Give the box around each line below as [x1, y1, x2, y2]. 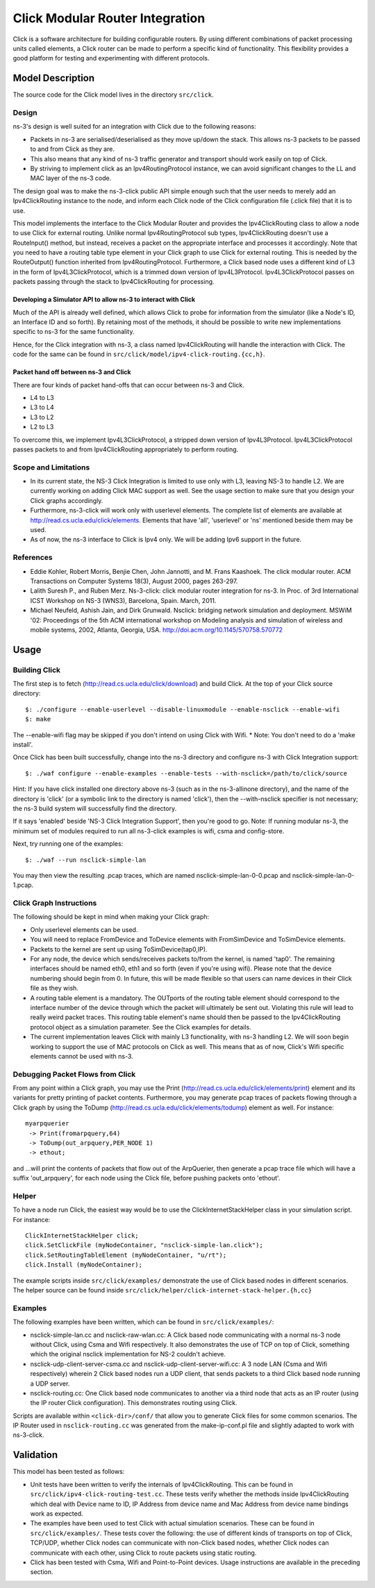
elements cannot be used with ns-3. [30, 1052, 133, 1060]
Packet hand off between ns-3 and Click [12, 368, 131, 376]
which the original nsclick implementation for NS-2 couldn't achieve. [30, 1350, 226, 1358]
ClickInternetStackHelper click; [25, 1232, 139, 1240]
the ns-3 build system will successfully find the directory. [12, 804, 177, 812]
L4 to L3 [30, 393, 55, 401]
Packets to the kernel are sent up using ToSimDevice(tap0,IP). [30, 945, 208, 953]
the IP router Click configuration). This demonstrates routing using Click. [30, 1399, 237, 1407]
